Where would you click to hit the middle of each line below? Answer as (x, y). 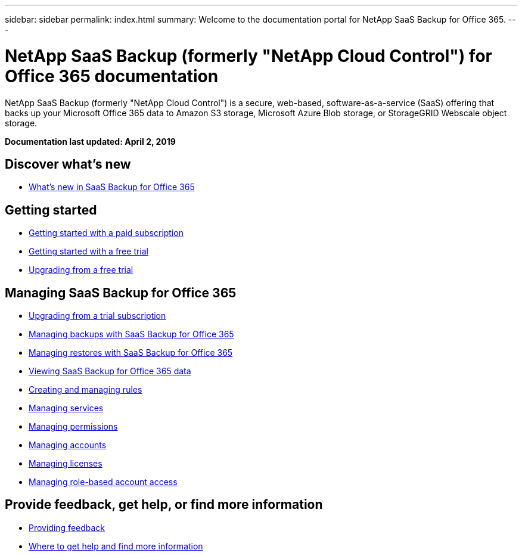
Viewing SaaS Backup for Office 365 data (110, 371)
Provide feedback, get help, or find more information (164, 505)
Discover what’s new (68, 164)
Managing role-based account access (103, 482)
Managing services (66, 408)
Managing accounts (68, 445)
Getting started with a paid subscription (106, 233)
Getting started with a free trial (89, 251)
